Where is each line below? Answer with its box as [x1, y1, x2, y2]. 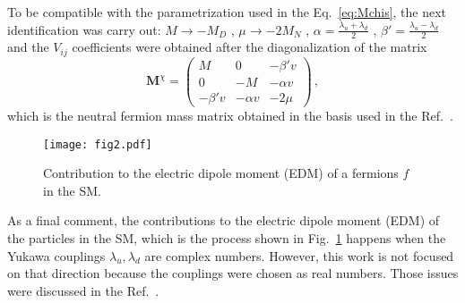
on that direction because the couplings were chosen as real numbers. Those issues [7, 264, 459, 282]
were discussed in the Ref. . [7, 281, 159, 299]
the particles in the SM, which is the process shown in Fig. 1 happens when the [7, 229, 446, 248]
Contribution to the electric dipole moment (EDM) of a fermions [43, 164, 399, 182]
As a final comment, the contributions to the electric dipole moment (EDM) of [7, 211, 440, 230]
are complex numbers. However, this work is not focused [144, 246, 454, 265]
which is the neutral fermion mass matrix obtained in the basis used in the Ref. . [7, 106, 453, 125]
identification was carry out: [7, 20, 161, 38]
